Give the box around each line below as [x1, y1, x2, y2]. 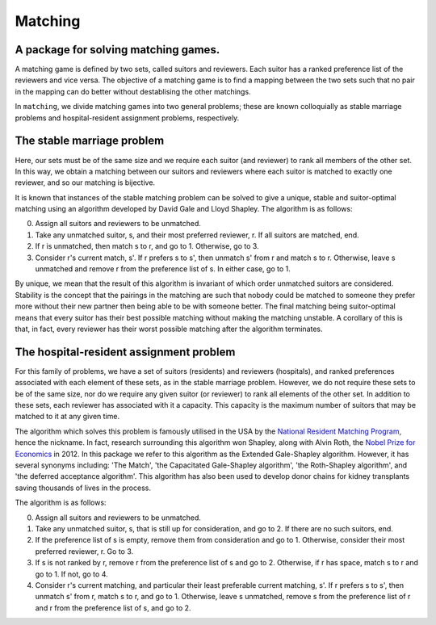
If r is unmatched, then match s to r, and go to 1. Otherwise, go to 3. [35, 241, 259, 251]
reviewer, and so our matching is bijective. [15, 178, 156, 187]
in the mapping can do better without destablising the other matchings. [15, 86, 251, 96]
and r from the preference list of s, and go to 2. [35, 602, 191, 613]
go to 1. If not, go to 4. [35, 569, 108, 579]
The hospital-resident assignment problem [15, 345, 236, 359]
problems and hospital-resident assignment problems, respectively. [15, 113, 240, 123]
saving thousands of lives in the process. [15, 483, 151, 493]
